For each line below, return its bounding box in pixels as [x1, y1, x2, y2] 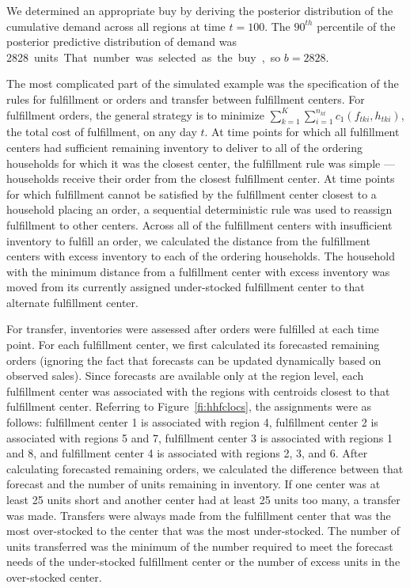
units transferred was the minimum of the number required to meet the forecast [6, 537, 393, 554]
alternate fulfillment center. [6, 294, 139, 310]
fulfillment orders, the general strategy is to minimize [6, 106, 264, 123]
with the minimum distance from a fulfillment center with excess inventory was [6, 263, 390, 279]
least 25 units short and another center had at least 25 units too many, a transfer [6, 491, 401, 508]
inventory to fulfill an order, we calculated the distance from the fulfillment [6, 232, 370, 248]
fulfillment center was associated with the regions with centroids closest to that [6, 382, 390, 399]
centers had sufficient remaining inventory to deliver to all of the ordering [6, 138, 363, 155]
